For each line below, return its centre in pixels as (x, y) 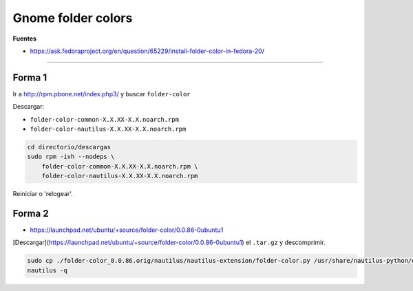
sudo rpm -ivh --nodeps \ (71, 157)
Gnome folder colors (73, 18)
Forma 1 (30, 77)
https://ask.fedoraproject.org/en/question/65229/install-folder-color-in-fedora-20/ (147, 51)
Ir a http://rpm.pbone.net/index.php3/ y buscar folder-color (102, 94)
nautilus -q (47, 270)
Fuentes (25, 39)
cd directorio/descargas (69, 147)
